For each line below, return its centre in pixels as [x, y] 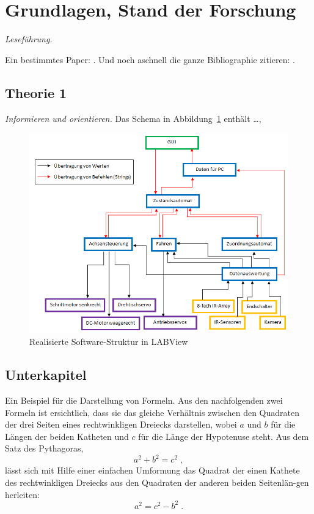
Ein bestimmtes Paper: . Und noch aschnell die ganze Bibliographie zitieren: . [150, 59]
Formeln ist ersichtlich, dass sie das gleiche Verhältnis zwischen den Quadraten [152, 412]
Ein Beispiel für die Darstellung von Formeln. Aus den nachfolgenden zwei [144, 400]
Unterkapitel [46, 375]
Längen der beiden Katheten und [67, 436]
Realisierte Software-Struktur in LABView [109, 342]
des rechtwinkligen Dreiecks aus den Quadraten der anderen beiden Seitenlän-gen [157, 482]
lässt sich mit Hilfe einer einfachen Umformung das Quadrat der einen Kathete [152, 470]
